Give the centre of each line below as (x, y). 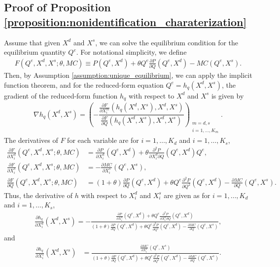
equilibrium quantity (35, 52)
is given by (227, 95)
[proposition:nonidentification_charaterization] (125, 21)
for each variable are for (103, 140)
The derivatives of (31, 140)
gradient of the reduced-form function (61, 95)
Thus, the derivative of (38, 195)
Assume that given (32, 42)
